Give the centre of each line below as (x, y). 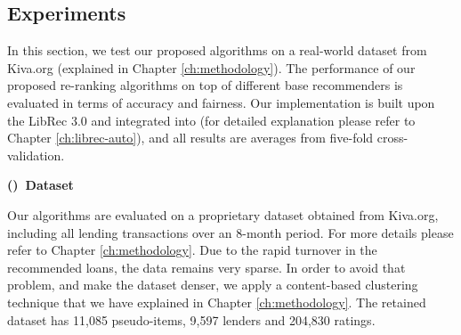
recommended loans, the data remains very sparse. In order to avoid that (206, 267)
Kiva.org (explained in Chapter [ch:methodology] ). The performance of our (211, 67)
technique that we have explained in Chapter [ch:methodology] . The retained (217, 302)
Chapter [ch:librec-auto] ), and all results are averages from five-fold (190, 138)
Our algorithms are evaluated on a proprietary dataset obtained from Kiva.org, (223, 214)
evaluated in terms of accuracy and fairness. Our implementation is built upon (221, 102)
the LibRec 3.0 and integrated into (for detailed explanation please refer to (211, 120)
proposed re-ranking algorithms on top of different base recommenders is (205, 85)
